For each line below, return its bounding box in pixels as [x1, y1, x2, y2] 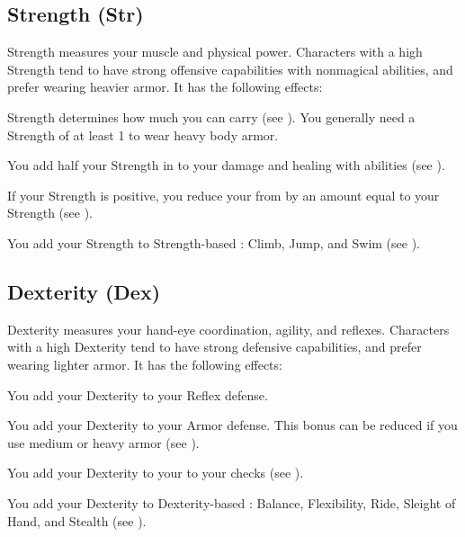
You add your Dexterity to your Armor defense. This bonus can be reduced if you [7, 416, 458, 434]
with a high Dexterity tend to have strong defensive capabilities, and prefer [7, 337, 422, 356]
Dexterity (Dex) [7, 277, 161, 305]
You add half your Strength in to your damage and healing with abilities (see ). [7, 156, 445, 175]
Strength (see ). [7, 203, 94, 222]
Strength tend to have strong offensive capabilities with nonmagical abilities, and [7, 59, 453, 78]
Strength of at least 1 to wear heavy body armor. [7, 125, 279, 144]
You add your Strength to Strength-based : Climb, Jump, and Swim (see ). [7, 233, 421, 252]
